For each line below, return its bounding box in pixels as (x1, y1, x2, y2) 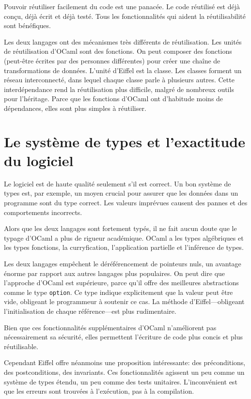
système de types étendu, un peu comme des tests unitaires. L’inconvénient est (4, 376, 237, 386)
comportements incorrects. (4, 207, 82, 217)
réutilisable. (4, 341, 38, 351)
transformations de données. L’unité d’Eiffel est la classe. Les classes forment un (4, 65, 242, 75)
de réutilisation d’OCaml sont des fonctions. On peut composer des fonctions (4, 46, 232, 56)
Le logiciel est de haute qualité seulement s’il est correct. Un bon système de (4, 178, 231, 188)
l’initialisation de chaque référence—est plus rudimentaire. (4, 306, 176, 316)
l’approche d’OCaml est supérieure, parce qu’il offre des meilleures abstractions (4, 277, 239, 288)
